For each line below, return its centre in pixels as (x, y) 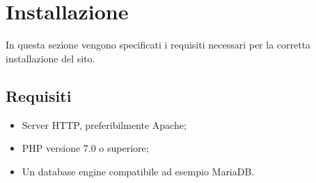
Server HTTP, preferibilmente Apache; (104, 124)
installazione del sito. (50, 58)
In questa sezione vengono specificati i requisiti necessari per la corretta (158, 45)
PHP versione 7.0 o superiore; (85, 148)
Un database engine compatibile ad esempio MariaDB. (138, 171)
